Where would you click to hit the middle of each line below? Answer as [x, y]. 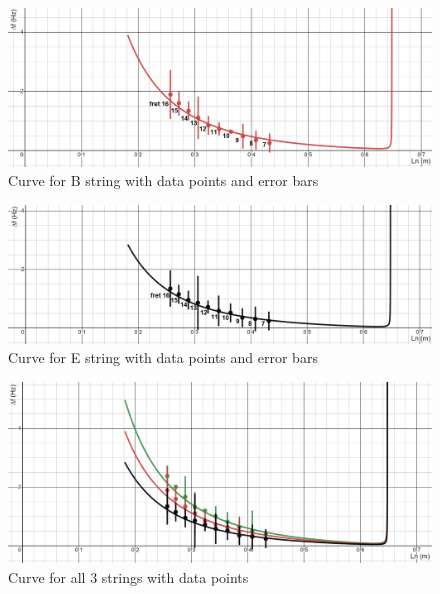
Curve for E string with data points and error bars [163, 357]
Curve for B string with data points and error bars [163, 180]
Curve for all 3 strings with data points [128, 576]
